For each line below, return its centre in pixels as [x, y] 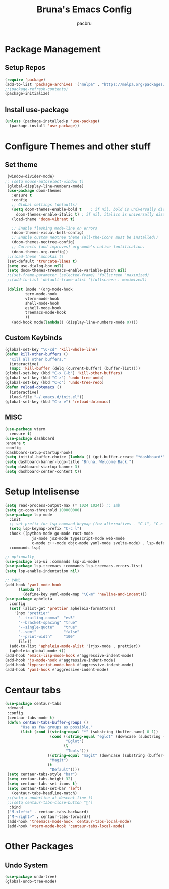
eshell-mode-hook [43, 308]
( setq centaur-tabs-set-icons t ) [42, 784]
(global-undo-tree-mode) [31, 882]
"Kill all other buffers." [38, 359]
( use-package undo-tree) [31, 877]
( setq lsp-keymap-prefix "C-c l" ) [45, 529]
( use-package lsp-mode [29, 515]
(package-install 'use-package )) [44, 126]
